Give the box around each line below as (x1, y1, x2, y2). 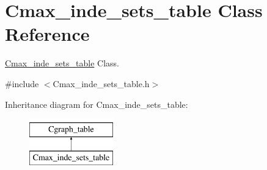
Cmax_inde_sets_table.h (53, 77, 150, 90)
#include (5, 77, 39, 90)
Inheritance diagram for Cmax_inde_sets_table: (5, 97, 188, 110)
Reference (5, 21, 90, 46)
